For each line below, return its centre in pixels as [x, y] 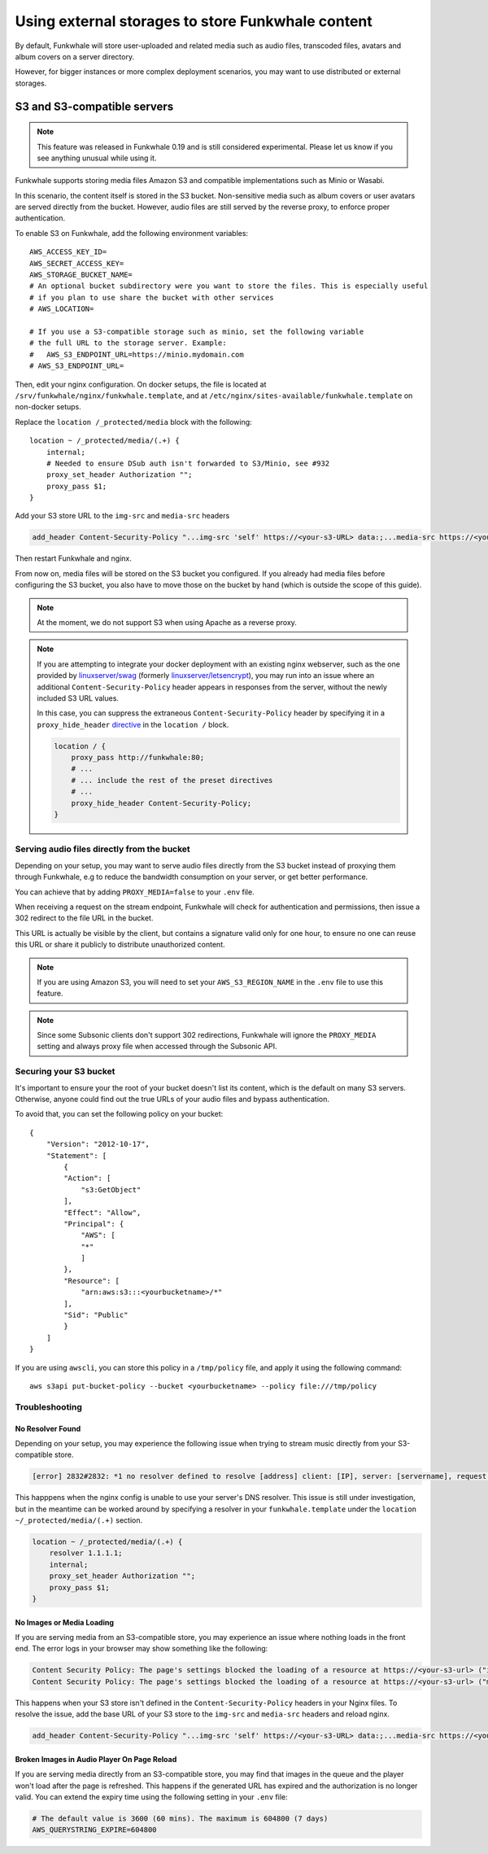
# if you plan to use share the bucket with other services [152, 297]
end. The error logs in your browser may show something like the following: [142, 1649]
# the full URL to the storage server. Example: [128, 343]
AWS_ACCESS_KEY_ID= [68, 252]
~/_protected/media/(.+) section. [79, 1520]
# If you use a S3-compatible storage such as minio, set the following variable [197, 331]
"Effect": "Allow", [102, 1212]
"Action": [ [87, 1178]
